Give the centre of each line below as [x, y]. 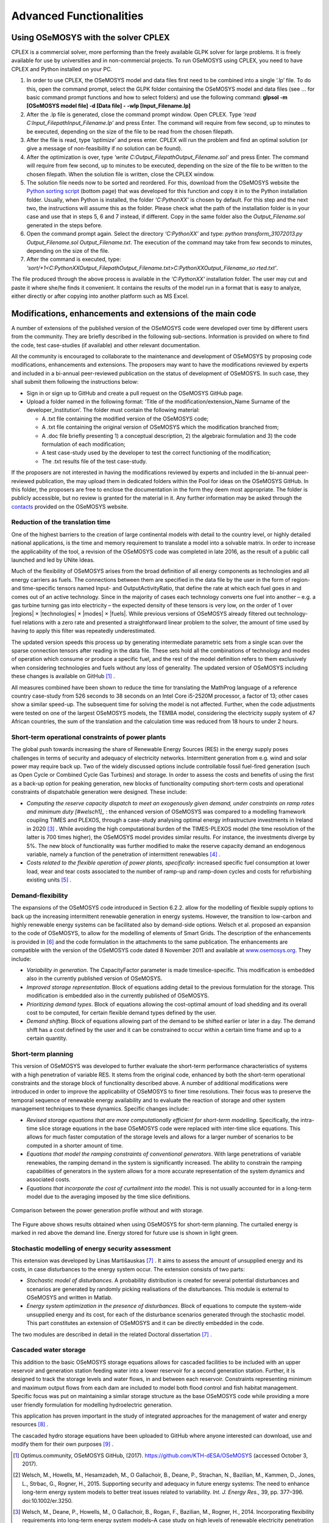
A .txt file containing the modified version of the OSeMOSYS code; [125, 419]
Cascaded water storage [48, 1350]
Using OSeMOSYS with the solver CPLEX [90, 37]
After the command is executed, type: [74, 260]
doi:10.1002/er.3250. [48, 1500]
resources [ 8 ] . [30, 1424]
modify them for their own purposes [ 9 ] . [62, 1444]
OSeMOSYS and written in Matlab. [69, 1297]
